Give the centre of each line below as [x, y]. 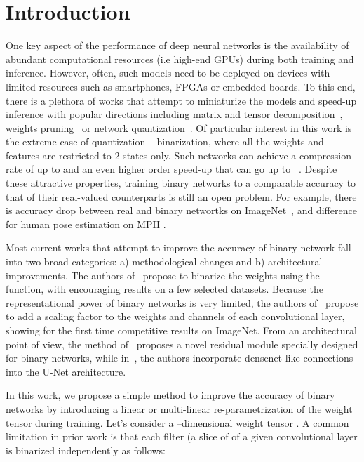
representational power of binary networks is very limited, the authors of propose [182, 302]
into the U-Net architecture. [66, 371]
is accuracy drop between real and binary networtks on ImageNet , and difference [181, 210]
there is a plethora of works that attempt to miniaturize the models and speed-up [181, 100]
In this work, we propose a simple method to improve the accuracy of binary [170, 395]
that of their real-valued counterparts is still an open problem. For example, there [181, 196]
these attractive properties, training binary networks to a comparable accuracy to [181, 183]
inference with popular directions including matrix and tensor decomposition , [174, 114]
